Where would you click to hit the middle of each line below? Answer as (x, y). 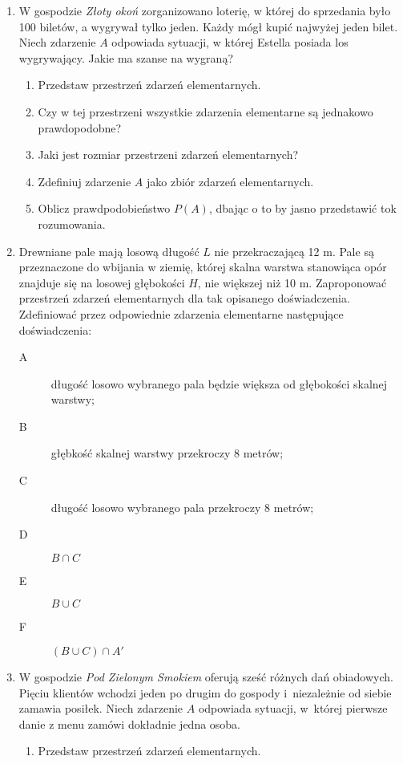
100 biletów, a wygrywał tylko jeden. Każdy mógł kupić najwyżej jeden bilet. (208, 26)
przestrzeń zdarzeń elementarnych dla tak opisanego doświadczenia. (184, 298)
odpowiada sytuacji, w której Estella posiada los (230, 42)
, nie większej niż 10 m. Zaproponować (292, 282)
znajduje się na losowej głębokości (102, 282)
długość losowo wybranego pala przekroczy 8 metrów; (182, 507)
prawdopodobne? (80, 127)
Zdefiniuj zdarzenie (85, 181)
